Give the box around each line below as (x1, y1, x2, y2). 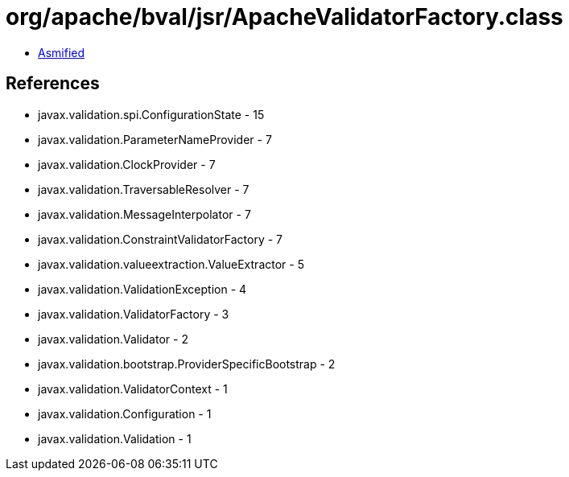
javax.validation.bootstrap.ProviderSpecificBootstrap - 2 (38, 356, 336, 371)
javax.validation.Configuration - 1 (38, 406, 212, 421)
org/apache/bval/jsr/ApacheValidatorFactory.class (6, 3, 563, 31)
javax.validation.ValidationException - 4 (38, 282, 247, 296)
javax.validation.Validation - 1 (38, 431, 192, 446)
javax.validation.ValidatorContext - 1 (38, 381, 228, 396)
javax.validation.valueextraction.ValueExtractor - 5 (38, 257, 304, 271)
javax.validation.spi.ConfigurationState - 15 (38, 107, 265, 121)
